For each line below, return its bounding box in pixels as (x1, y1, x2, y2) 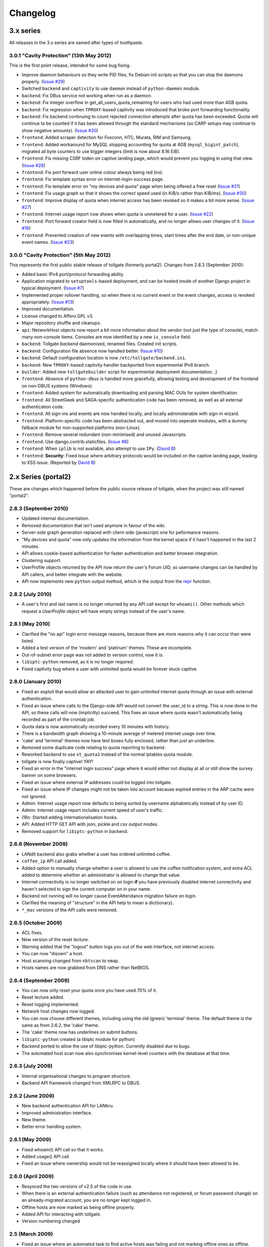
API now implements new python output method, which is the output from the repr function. (21, 579, 212, 584)
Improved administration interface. (21, 1110, 93, 1116)
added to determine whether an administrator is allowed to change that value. (21, 872, 181, 878)
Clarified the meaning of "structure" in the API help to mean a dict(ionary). (21, 900, 174, 906)
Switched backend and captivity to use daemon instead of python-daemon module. (21, 85, 200, 92)
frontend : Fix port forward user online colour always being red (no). (21, 170, 164, 176)
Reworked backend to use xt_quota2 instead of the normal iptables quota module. (21, 751, 194, 758)
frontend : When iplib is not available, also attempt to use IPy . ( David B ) (21, 445, 176, 451)
